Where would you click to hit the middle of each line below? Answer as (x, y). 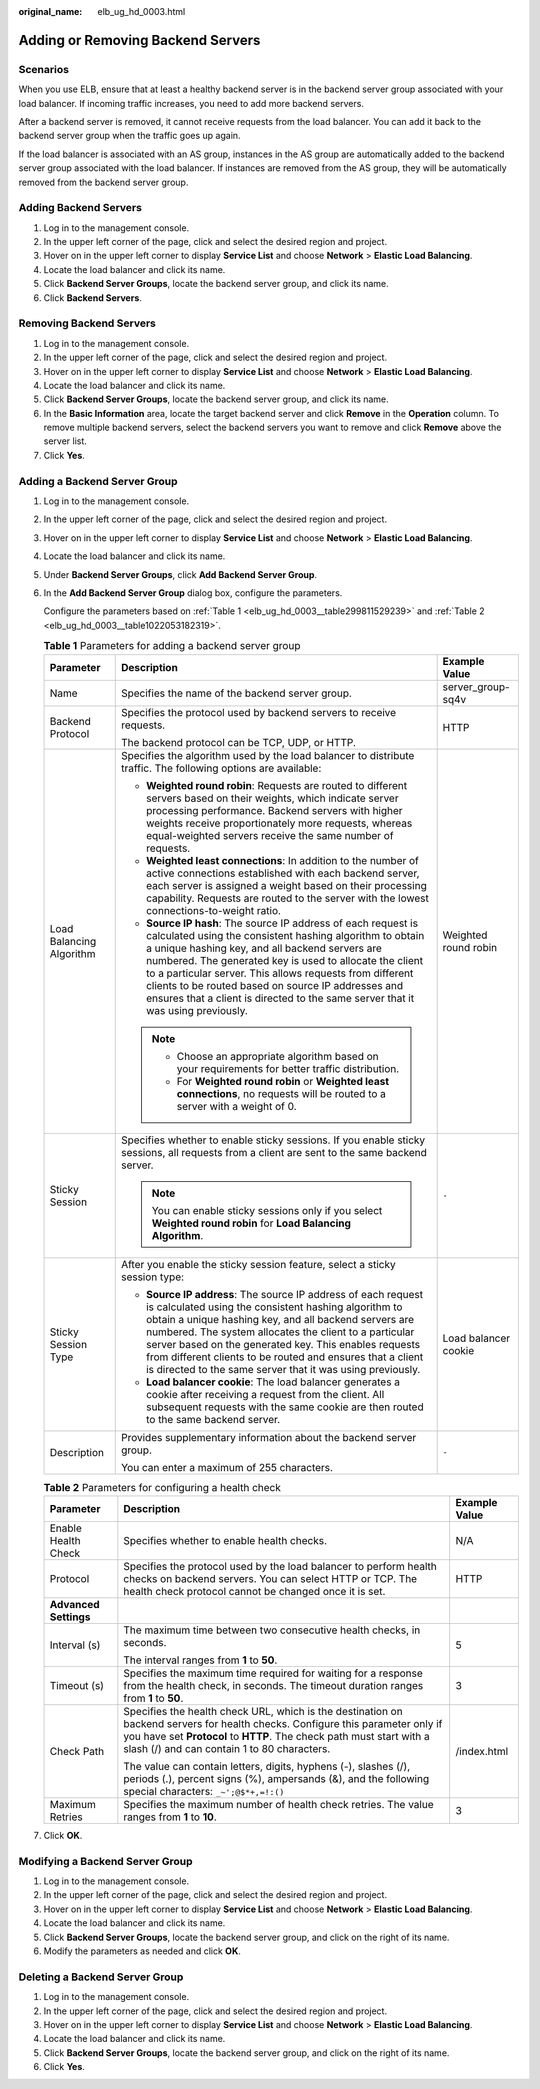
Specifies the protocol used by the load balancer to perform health (280, 1566)
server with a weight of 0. (236, 1106)
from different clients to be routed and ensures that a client (284, 1357)
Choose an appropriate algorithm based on (277, 1056)
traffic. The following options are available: (221, 768)
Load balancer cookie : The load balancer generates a (272, 1382)
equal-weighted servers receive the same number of (269, 835)
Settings (70, 1617)
